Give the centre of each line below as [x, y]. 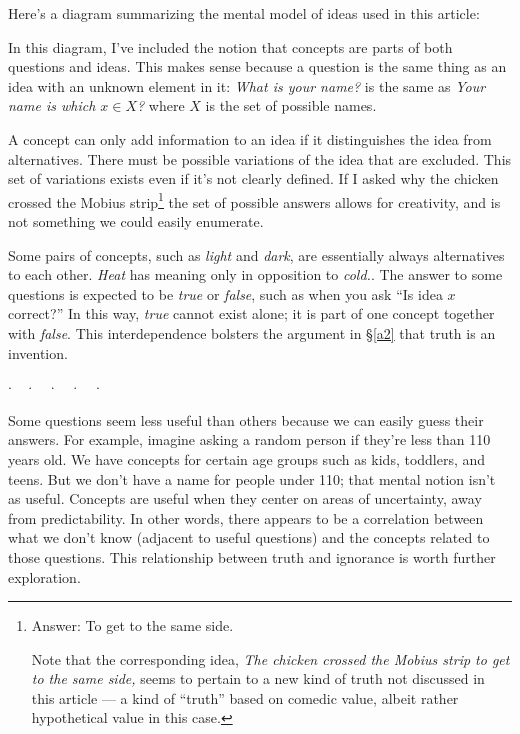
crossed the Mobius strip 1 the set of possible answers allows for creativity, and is [254, 200]
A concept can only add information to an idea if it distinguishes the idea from [250, 138]
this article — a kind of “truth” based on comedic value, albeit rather [245, 697]
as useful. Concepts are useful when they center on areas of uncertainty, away [245, 498]
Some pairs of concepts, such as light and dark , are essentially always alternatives [256, 254]
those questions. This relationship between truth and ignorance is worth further [252, 556]
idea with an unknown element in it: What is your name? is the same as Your [247, 85]
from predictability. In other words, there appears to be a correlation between [246, 517]
